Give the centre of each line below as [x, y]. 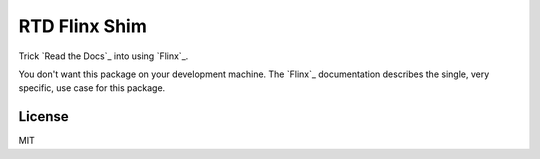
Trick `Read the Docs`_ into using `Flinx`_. [103, 56]
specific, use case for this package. [92, 88]
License [43, 116]
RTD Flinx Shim [82, 26]
